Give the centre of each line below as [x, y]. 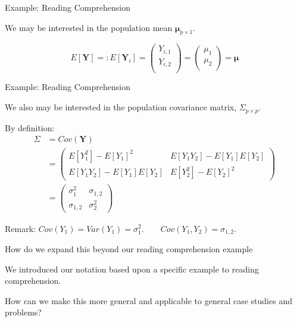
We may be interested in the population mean [89, 27]
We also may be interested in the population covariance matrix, [121, 107]
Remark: [20, 228]
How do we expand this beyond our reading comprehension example [129, 248]
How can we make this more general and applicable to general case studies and [148, 300]
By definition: [30, 127]
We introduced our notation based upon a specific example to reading [132, 269]
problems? [23, 312]
